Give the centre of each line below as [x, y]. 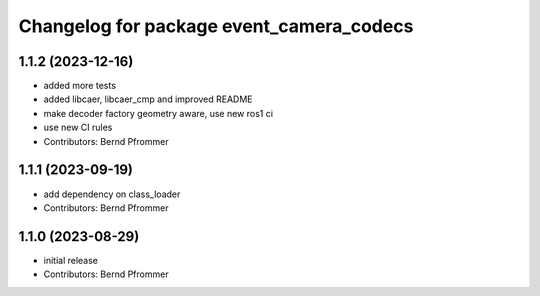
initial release [71, 260]
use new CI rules [78, 127]
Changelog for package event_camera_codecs [216, 26]
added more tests [80, 86]
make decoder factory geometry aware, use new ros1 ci [158, 113]
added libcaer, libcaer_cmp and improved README [148, 99]
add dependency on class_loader [112, 194]
